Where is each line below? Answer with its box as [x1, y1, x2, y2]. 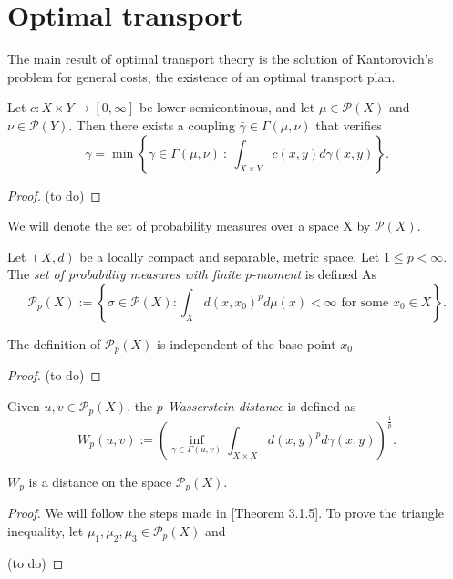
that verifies [315, 115, 382, 134]
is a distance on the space [28, 471, 172, 491]
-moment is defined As [252, 264, 377, 284]
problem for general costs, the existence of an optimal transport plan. [7, 67, 396, 86]
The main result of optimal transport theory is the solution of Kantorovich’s [7, 49, 434, 68]
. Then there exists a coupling [68, 115, 235, 134]
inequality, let [7, 521, 84, 540]
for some [341, 295, 389, 309]
